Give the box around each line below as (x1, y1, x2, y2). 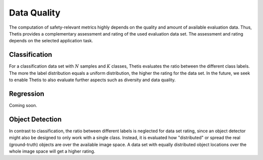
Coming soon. (9, 102, 38, 108)
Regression (9, 89, 45, 98)
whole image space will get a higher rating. (9, 148, 95, 154)
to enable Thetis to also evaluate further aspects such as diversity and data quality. (9, 77, 176, 83)
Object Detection (9, 115, 62, 124)
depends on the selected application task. (9, 38, 94, 44)
